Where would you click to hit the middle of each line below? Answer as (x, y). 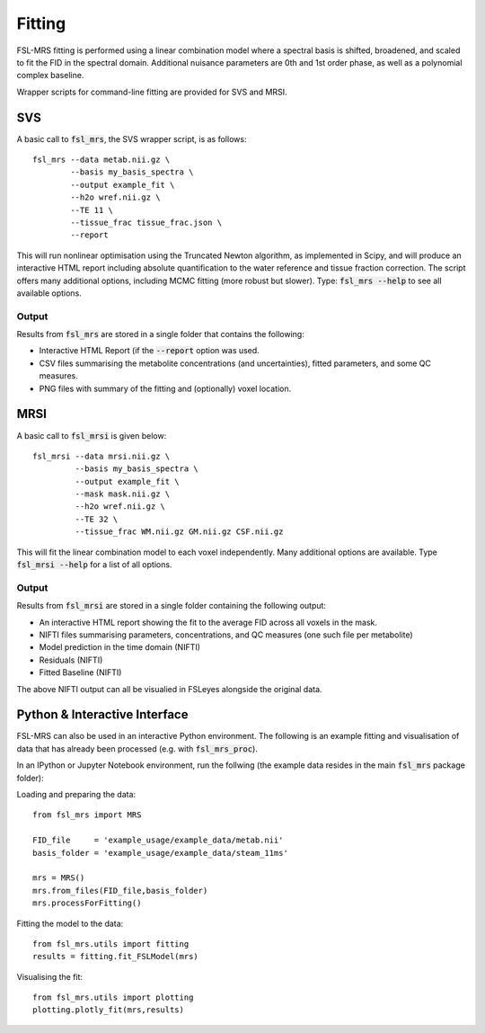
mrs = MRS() (59, 878)
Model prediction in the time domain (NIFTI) (120, 647)
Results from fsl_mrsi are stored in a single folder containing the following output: (172, 606)
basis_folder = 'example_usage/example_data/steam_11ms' (161, 853)
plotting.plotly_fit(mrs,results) (108, 1010)
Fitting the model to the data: (70, 923)
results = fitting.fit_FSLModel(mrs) (116, 957)
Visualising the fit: (50, 976)
